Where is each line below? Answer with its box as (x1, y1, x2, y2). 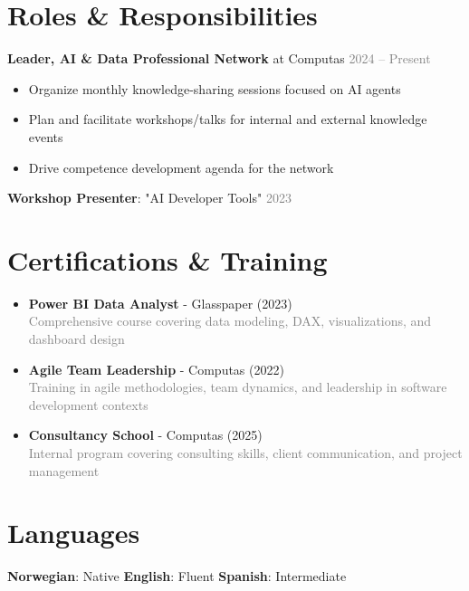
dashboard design (28, 329, 125, 348)
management (28, 461, 100, 480)
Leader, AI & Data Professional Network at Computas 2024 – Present (7, 49, 431, 68)
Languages (7, 514, 140, 551)
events (28, 127, 63, 146)
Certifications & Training (7, 241, 328, 278)
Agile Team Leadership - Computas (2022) (28, 359, 284, 378)
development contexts (28, 395, 148, 414)
